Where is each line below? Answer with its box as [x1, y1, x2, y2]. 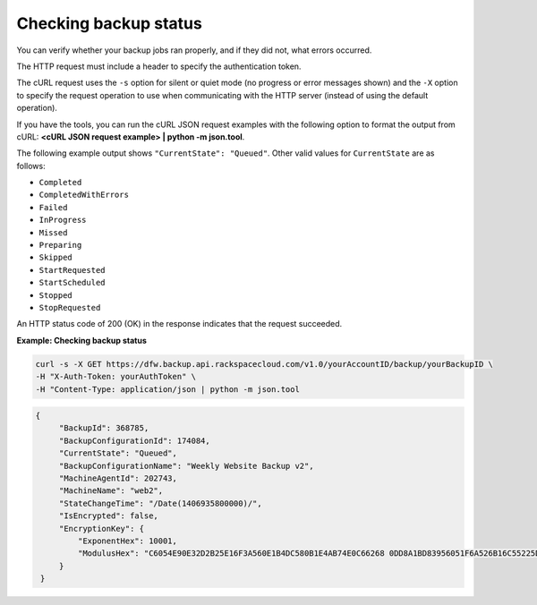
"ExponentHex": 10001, [77, 536, 178, 546]
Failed [38, 202, 68, 212]
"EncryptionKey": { [58, 524, 145, 533]
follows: [16, 160, 46, 171]
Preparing [38, 240, 82, 251]
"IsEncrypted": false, [58, 511, 158, 521]
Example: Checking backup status [16, 335, 148, 345]
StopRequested [38, 302, 101, 312]
